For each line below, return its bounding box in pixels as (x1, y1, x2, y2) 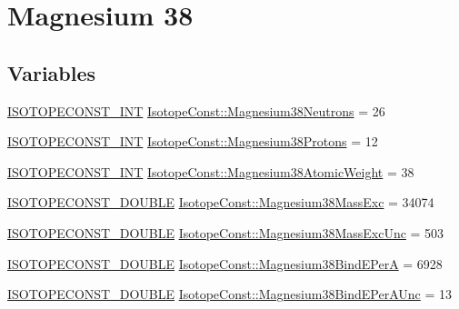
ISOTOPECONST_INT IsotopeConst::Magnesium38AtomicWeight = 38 (7, 162, 414, 181)
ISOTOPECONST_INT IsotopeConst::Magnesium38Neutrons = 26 (7, 101, 385, 120)
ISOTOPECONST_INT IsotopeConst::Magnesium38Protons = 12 (7, 132, 378, 151)
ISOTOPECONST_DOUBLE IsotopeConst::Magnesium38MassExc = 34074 (7, 193, 434, 212)
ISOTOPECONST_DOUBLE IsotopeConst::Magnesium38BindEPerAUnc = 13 (7, 284, 452, 304)
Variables (7, 58, 96, 86)
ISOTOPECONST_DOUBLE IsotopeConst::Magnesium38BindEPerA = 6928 (7, 254, 443, 273)
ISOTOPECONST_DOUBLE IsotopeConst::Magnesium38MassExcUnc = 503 (7, 223, 444, 242)
